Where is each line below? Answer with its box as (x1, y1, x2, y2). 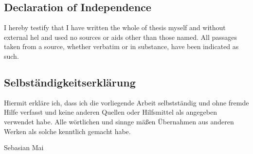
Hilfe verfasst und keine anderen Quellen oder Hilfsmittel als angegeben (4, 107, 217, 117)
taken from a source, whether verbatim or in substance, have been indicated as (4, 41, 239, 51)
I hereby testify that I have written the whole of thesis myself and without (4, 22, 226, 33)
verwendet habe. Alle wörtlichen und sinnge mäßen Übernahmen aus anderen (4, 116, 234, 126)
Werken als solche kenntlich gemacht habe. (4, 126, 131, 136)
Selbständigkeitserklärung (4, 74, 136, 89)
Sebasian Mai (4, 142, 44, 153)
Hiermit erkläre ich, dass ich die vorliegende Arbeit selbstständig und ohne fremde (4, 97, 249, 107)
